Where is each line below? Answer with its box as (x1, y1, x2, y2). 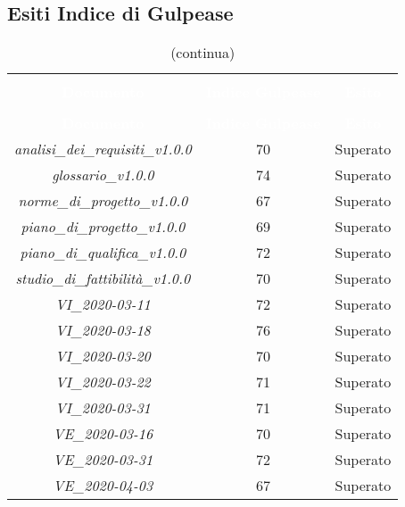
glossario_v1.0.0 (52, 164, 154, 186)
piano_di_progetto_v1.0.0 (21, 216, 186, 237)
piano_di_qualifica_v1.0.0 (20, 242, 186, 263)
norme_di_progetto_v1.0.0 (18, 190, 188, 212)
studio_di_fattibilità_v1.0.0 (15, 268, 191, 289)
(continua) (170, 42, 236, 63)
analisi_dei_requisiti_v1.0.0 (14, 138, 192, 160)
